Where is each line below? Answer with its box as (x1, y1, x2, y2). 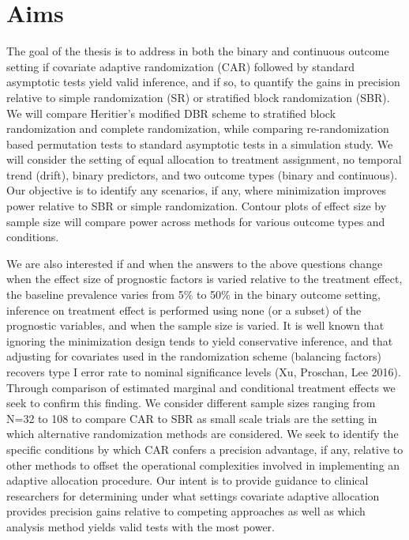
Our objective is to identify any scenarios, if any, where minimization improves (6, 182, 387, 198)
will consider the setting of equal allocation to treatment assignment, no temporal (6, 151, 402, 168)
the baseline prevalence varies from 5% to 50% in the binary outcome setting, (6, 286, 381, 303)
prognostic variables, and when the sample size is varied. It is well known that (6, 317, 385, 334)
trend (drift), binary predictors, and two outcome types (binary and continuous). (6, 166, 398, 183)
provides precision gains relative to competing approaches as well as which (6, 503, 366, 519)
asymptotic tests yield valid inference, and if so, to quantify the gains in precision (6, 74, 400, 90)
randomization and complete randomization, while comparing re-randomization (6, 120, 389, 137)
